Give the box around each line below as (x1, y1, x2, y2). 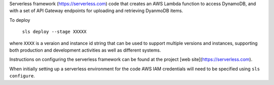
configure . (9, 73, 35, 79)
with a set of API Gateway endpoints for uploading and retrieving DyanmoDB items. (9, 8, 183, 14)
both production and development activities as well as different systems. (9, 47, 161, 53)
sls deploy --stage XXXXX (22, 29, 87, 35)
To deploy (9, 17, 30, 23)
